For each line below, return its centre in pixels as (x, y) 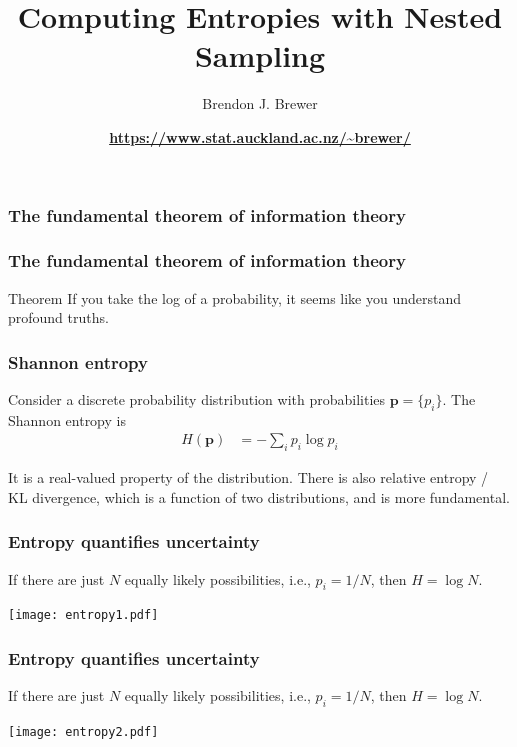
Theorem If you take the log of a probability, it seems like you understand (235, 297)
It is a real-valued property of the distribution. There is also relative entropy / (248, 477)
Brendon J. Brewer (260, 103)
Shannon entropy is (67, 419)
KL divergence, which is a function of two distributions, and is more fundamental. (259, 496)
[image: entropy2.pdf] (83, 732)
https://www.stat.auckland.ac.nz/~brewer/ (260, 136)
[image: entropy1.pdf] (83, 615)
